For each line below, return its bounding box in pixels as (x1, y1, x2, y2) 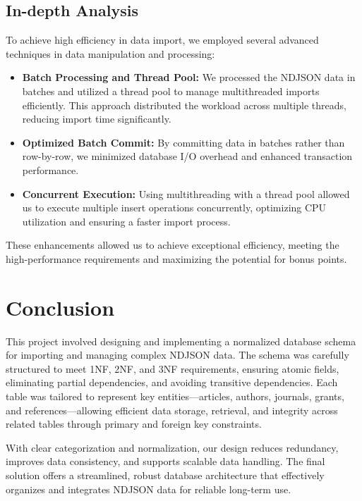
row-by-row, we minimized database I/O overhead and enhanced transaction (22, 149, 353, 163)
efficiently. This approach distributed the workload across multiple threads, (22, 97, 346, 112)
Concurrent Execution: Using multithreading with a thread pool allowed (22, 186, 350, 201)
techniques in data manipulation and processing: (6, 46, 215, 61)
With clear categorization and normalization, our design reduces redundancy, (6, 440, 339, 454)
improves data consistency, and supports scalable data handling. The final (6, 454, 325, 469)
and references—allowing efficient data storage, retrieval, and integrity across (6, 402, 338, 417)
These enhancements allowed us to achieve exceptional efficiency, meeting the (6, 237, 339, 252)
